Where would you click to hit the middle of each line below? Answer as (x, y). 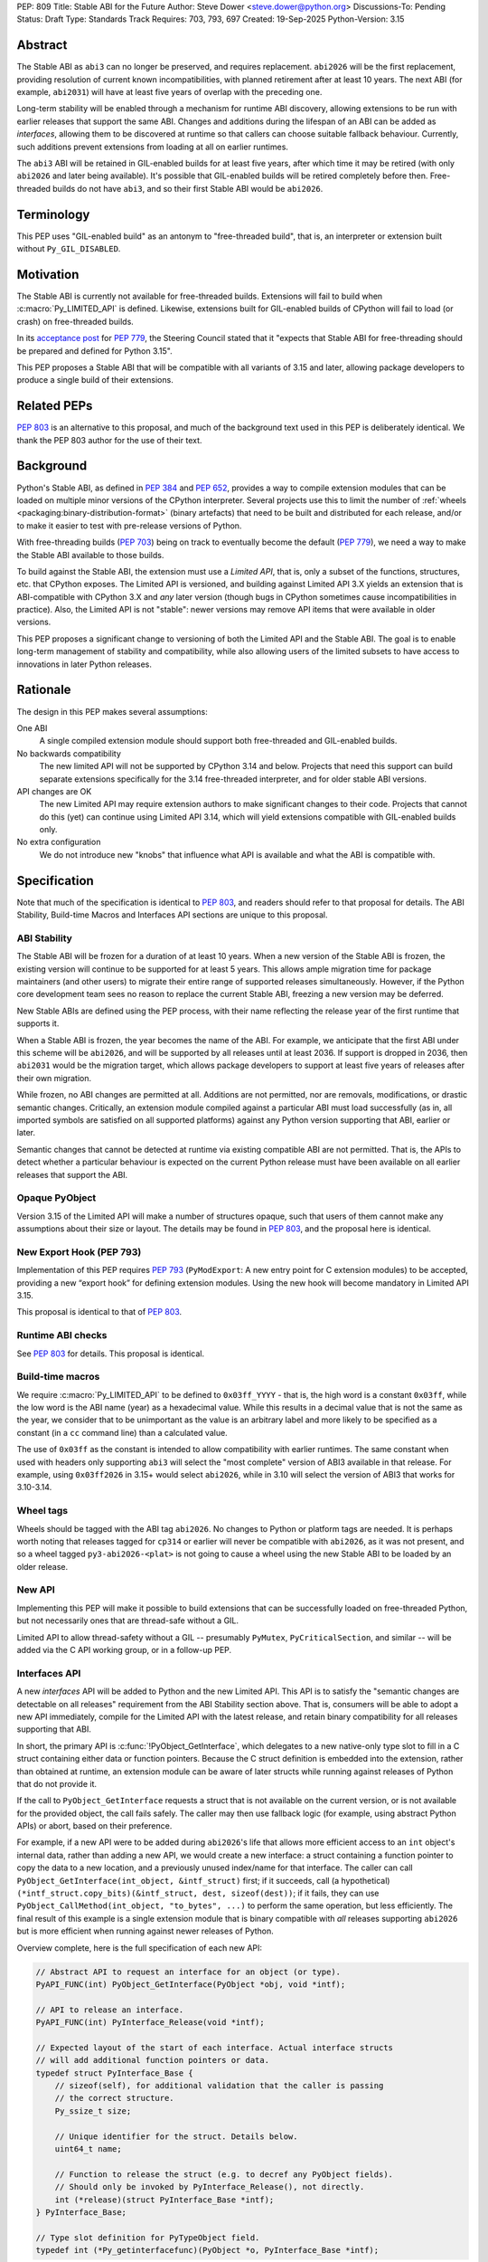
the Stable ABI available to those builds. (90, 555)
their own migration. (54, 1078)
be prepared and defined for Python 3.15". (95, 351)
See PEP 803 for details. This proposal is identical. (111, 1354)
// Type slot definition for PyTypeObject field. (148, 2238)
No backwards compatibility (69, 753)
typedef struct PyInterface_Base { (114, 2073)
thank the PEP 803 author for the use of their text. (109, 440)
